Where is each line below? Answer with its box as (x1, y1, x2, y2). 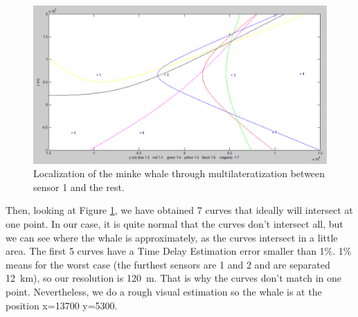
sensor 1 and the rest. (33, 179, 125, 194)
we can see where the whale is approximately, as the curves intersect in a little (6, 230, 338, 244)
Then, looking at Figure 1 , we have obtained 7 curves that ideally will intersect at (6, 203, 353, 217)
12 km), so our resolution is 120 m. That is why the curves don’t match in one (6, 271, 342, 285)
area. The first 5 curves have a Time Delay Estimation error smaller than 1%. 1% (6, 244, 352, 258)
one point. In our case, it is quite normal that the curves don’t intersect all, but (6, 216, 343, 230)
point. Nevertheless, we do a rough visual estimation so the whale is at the (6, 284, 322, 298)
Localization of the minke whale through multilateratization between (33, 166, 325, 181)
